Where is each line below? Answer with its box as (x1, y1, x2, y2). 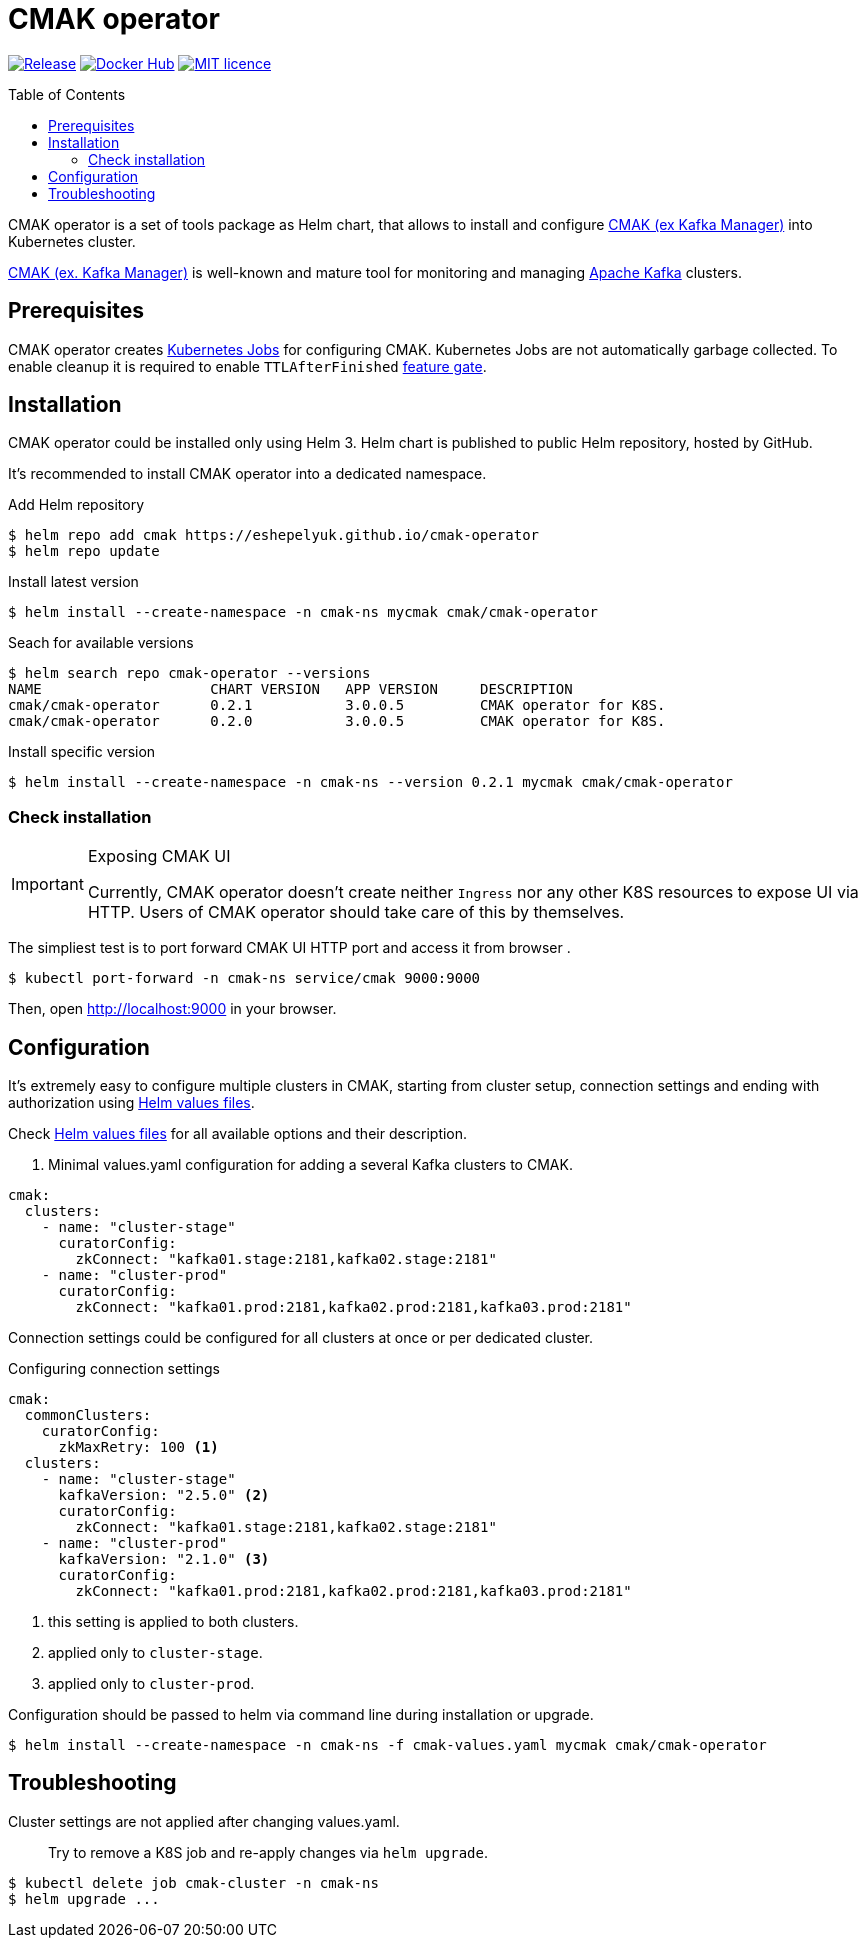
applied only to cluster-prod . (48, 1675, 255, 1693)
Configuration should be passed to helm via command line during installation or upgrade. (8, 1706, 594, 1724)
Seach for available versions (8, 634, 194, 652)
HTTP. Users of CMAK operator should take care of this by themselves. (87, 902, 625, 923)
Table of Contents (8, 85, 126, 103)
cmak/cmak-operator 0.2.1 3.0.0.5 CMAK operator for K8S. (8, 697, 666, 714)
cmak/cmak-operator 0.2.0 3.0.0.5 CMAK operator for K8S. (8, 713, 666, 730)
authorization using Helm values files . (8, 1094, 255, 1112)
